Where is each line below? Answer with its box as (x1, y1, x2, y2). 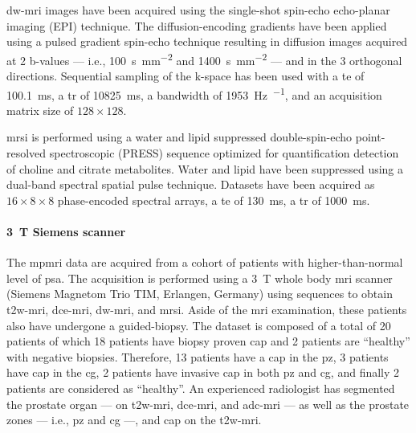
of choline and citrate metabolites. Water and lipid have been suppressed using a (6, 160, 404, 177)
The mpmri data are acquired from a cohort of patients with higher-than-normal (6, 254, 403, 271)
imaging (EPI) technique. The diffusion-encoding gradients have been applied (6, 17, 387, 34)
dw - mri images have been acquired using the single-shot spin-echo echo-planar (6, 2, 390, 18)
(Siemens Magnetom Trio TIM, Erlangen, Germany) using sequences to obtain (6, 285, 393, 302)
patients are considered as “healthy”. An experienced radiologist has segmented (6, 379, 395, 396)
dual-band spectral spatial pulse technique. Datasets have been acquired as (6, 176, 375, 193)
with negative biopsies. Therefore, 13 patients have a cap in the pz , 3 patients (6, 348, 389, 365)
